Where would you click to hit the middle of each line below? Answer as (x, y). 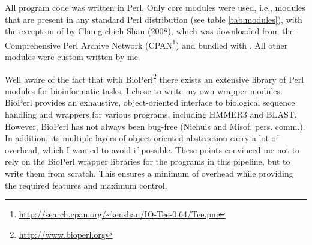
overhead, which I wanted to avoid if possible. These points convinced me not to (152, 149)
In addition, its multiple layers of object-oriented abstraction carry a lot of (142, 138)
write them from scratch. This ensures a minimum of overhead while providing (149, 173)
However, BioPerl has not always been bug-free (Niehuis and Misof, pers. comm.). (155, 126)
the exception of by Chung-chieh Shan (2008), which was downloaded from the (149, 31)
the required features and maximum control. (86, 185)
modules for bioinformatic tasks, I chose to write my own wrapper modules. (144, 90)
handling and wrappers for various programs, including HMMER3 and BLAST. (151, 114)
